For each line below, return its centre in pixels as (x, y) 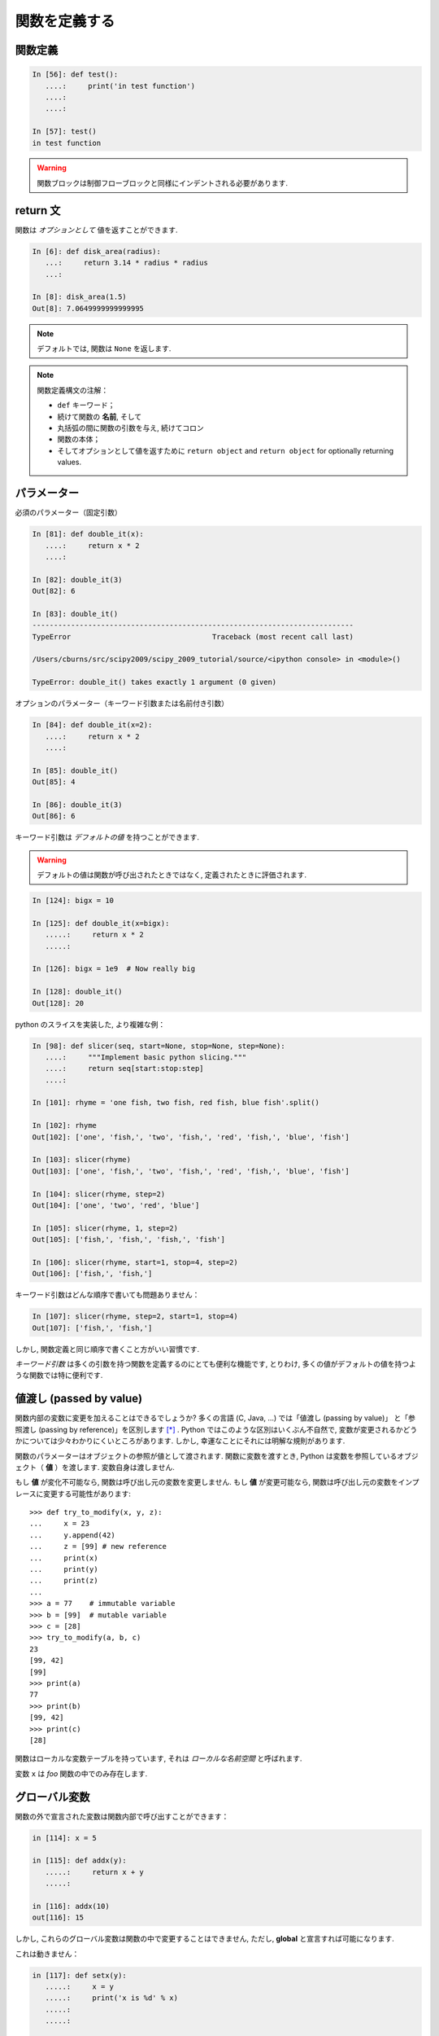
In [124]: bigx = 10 (73, 901)
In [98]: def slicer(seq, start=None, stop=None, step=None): (159, 1046)
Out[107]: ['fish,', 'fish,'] (92, 1328)
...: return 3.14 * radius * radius (127, 263)
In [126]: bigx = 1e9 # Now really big (113, 969)
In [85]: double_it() (75, 770)
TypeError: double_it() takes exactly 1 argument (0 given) (154, 682)
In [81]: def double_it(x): (88, 534)
